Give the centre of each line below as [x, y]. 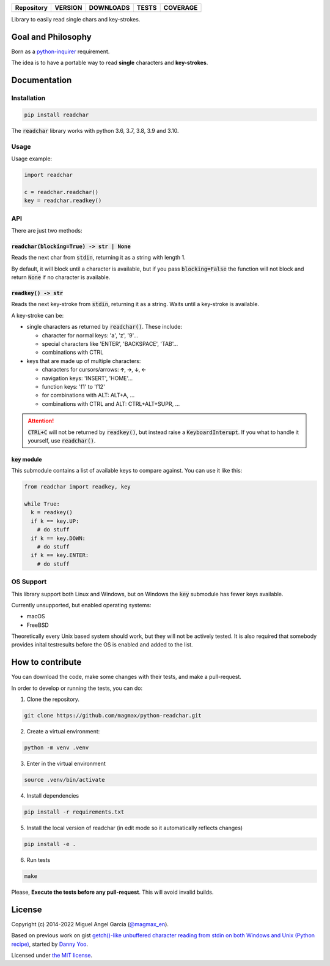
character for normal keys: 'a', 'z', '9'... [90, 335]
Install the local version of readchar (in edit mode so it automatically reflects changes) [135, 828]
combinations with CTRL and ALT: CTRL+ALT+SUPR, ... [111, 403]
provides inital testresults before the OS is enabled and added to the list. [102, 645]
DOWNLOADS [109, 8]
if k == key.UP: [55, 521]
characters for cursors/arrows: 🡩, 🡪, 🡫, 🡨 [94, 370]
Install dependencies [53, 796]
